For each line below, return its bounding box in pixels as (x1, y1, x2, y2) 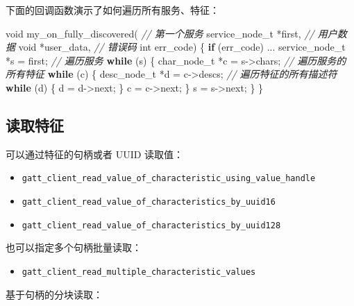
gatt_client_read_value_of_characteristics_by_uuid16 (22, 197, 276, 207)
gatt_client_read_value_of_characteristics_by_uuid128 (22, 220, 281, 230)
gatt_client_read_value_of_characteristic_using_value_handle (22, 173, 316, 184)
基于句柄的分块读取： (6, 287, 103, 301)
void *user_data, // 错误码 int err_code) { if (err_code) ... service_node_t (18, 40, 346, 54)
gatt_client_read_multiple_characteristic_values (22, 266, 256, 277)
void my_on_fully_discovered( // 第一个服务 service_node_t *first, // (6, 26, 314, 40)
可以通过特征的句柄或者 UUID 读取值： (6, 146, 184, 161)
